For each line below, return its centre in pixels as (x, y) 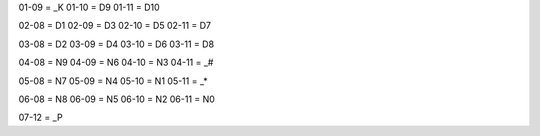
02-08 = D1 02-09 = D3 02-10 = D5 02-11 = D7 (115, 26)
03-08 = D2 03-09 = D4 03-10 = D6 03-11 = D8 (116, 44)
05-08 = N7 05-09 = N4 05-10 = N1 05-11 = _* (113, 81)
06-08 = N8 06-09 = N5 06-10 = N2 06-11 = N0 (116, 99)
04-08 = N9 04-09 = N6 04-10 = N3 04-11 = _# (116, 62)
